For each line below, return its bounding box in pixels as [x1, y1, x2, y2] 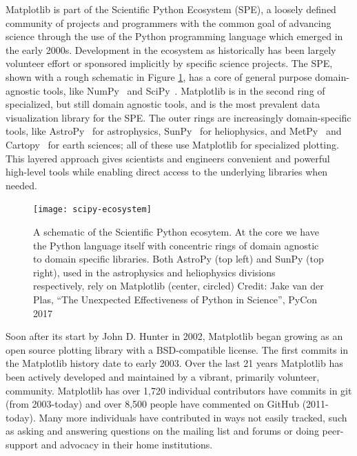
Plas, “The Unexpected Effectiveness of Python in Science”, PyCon [33, 292, 318, 306]
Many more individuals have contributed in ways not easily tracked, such [39, 410, 347, 424]
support [6, 437, 39, 451]
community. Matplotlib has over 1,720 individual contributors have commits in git [6, 383, 352, 397]
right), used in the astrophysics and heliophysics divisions [33, 265, 276, 279]
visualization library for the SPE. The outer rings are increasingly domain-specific [6, 110, 351, 124]
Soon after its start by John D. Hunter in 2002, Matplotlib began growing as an [6, 329, 343, 343]
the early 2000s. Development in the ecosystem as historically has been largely [6, 42, 336, 57]
